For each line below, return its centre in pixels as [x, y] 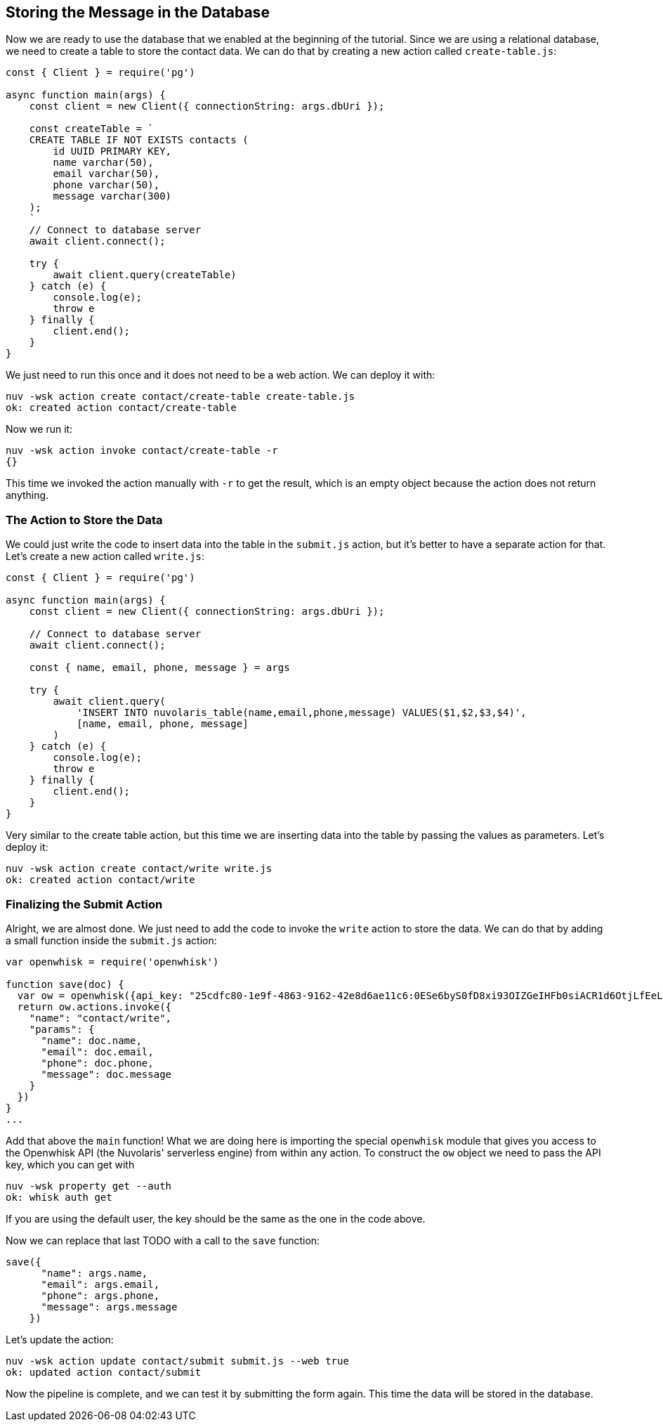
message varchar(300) [112, 196]
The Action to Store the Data [84, 520]
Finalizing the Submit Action [84, 904]
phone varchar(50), [106, 185]
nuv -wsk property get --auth [89, 1186]
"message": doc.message [106, 1074]
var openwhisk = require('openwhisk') [112, 962]
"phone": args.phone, [100, 1295]
